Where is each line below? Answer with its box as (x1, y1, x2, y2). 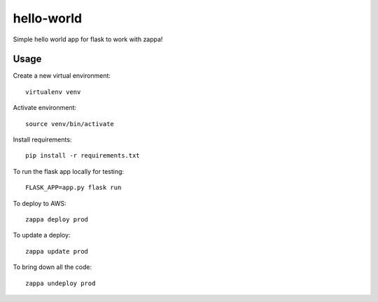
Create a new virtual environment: (13, 71, 111, 80)
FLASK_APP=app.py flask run (25, 184, 122, 192)
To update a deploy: (13, 231, 71, 240)
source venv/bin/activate (25, 120, 115, 128)
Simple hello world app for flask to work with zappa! (13, 35, 163, 43)
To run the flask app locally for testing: (13, 167, 125, 175)
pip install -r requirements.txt (25, 151, 140, 160)
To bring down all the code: (13, 263, 92, 271)
